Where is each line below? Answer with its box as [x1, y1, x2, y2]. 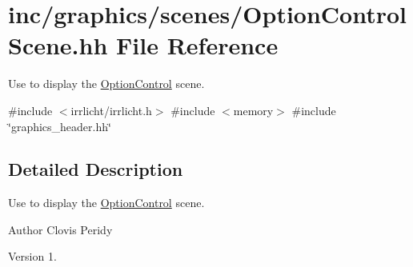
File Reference [116, 29, 279, 62]
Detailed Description [8, 157, 183, 181]
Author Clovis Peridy [8, 221, 113, 237]
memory [233, 102, 274, 118]
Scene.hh [8, 29, 108, 62]
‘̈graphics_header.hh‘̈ [8, 118, 111, 134]
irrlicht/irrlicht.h [70, 102, 152, 118]
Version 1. [8, 248, 57, 265]
